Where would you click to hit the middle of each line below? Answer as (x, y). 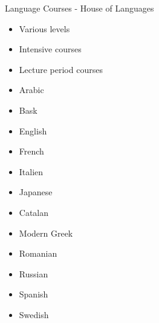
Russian (34, 273)
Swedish (34, 314)
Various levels (44, 28)
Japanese (36, 192)
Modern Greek (46, 233)
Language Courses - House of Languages (79, 8)
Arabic (31, 90)
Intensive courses (50, 49)
